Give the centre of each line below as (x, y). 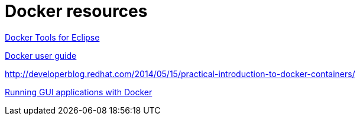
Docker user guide (41, 55)
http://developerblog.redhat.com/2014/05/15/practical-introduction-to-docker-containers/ (180, 74)
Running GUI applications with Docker (79, 92)
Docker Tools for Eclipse (52, 37)
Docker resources (76, 11)
